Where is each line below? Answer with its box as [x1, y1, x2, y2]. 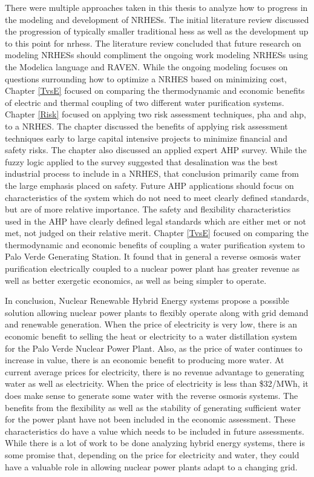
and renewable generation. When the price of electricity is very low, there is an [5, 318, 297, 331]
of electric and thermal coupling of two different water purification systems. [5, 96, 284, 108]
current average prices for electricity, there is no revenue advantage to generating [5, 365, 304, 378]
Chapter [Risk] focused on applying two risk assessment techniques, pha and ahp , [5, 108, 306, 120]
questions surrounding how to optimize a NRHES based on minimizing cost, [5, 72, 287, 85]
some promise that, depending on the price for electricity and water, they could [5, 448, 299, 461]
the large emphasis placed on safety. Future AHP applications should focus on [5, 179, 294, 191]
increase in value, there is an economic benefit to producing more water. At [5, 354, 284, 366]
